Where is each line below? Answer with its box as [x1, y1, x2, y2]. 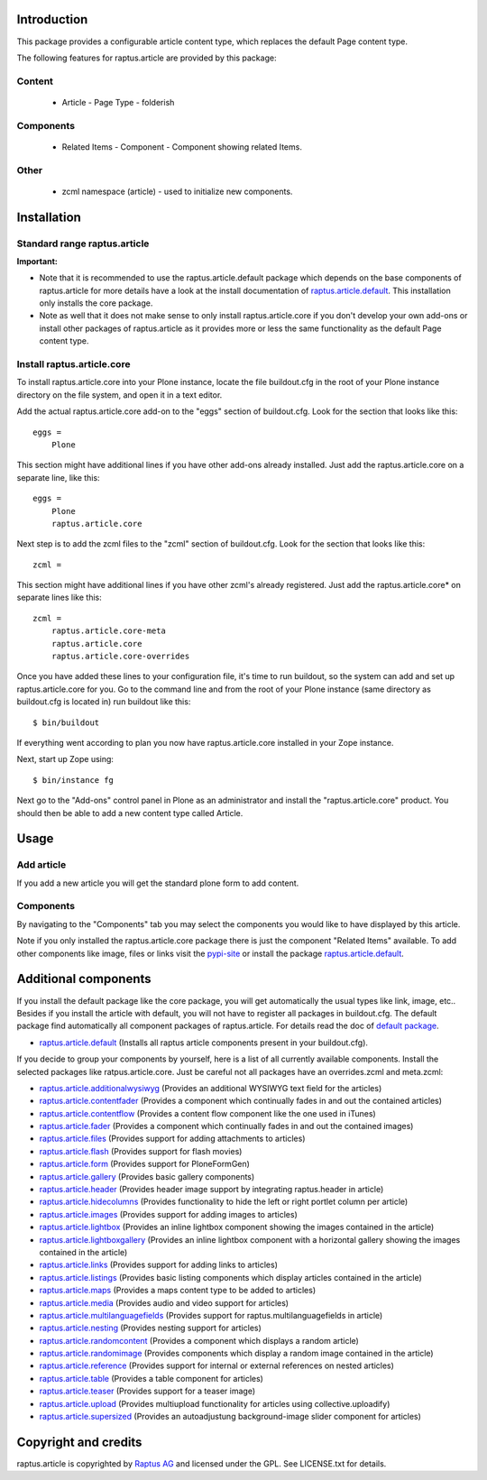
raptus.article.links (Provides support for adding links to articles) [39, 1259, 279, 1271]
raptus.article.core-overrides [51, 651, 190, 662]
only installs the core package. [39, 298, 153, 308]
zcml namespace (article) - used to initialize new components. [61, 186, 293, 197]
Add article [16, 859, 67, 871]
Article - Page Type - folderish [61, 97, 175, 107]
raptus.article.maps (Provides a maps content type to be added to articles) [39, 1285, 316, 1296]
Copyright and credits [16, 1434, 142, 1449]
